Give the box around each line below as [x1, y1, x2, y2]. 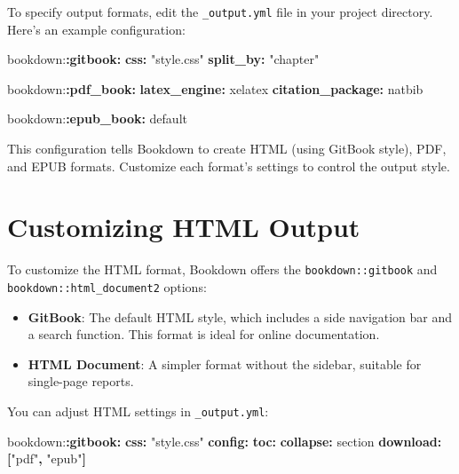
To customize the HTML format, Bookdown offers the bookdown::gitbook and [7, 260, 438, 279]
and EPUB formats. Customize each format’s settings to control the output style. [7, 156, 450, 175]
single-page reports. [28, 372, 134, 391]
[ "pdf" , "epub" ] [7, 449, 86, 468]
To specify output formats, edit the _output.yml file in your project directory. [7, 3, 433, 20]
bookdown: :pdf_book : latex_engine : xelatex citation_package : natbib [7, 79, 423, 98]
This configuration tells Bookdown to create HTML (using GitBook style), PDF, [7, 139, 447, 158]
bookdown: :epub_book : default [7, 109, 187, 128]
